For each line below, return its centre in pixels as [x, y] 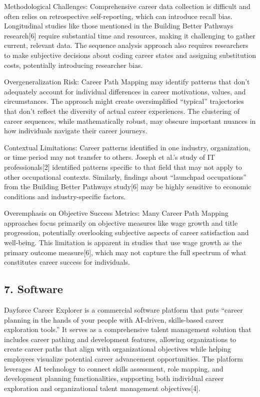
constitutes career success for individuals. [67, 262]
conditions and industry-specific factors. [65, 196]
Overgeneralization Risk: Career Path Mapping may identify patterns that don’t [127, 82]
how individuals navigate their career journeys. [76, 131]
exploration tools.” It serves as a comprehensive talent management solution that [128, 329]
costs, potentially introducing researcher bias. [73, 65]
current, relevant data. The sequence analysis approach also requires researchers [126, 45]
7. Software [33, 289]
